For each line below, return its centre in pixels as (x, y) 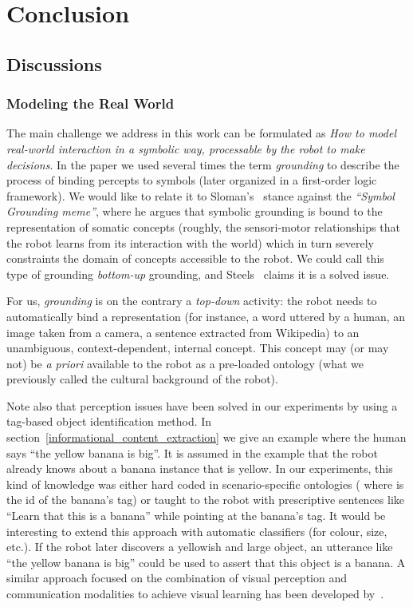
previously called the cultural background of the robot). (142, 379)
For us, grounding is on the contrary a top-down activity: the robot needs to (192, 301)
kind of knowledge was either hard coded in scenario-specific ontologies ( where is (205, 484)
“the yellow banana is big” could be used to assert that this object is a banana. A (206, 562)
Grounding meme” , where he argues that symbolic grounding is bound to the (195, 211)
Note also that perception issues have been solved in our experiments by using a (202, 405)
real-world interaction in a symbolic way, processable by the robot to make (186, 148)
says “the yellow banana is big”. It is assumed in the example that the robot (192, 452)
